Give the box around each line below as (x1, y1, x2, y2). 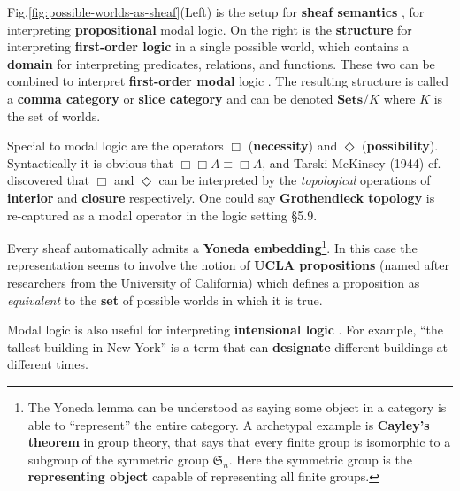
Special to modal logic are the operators (7, 136, 224, 155)
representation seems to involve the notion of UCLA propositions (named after (7, 256, 450, 274)
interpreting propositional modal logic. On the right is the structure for (7, 19, 412, 38)
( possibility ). (362, 136, 439, 155)
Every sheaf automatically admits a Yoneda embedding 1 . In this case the (7, 236, 418, 257)
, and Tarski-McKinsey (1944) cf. (262, 153, 441, 172)
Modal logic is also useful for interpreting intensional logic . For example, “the (7, 320, 444, 339)
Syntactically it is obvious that (7, 153, 174, 172)
